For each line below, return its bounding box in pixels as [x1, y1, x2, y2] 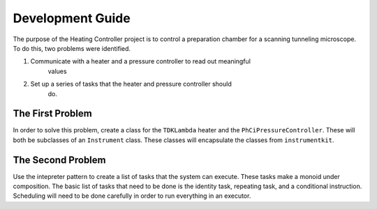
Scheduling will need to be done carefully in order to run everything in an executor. [13, 192, 251, 200]
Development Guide [13, 10, 131, 26]
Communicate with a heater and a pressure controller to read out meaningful [30, 57, 251, 65]
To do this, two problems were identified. [13, 44, 131, 52]
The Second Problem [13, 154, 106, 166]
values [47, 67, 67, 75]
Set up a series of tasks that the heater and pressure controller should [30, 80, 232, 88]
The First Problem [13, 108, 92, 120]
